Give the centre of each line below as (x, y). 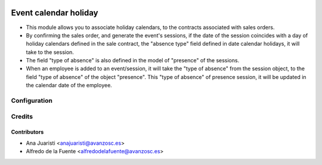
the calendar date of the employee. (69, 85)
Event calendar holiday (55, 13)
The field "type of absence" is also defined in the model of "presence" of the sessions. (133, 61)
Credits (22, 116)
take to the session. (50, 52)
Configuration (32, 101)
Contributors (27, 132)
